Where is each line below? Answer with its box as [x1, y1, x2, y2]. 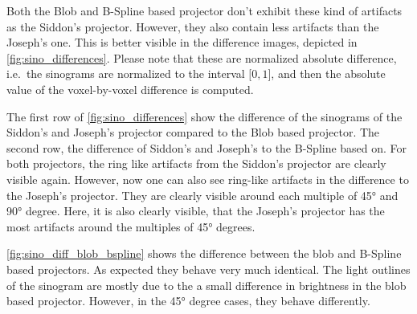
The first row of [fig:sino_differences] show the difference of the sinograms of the [6, 108, 403, 124]
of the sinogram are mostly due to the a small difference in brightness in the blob [6, 276, 407, 293]
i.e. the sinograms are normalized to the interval [6, 65, 245, 82]
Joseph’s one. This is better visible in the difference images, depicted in [6, 34, 358, 51]
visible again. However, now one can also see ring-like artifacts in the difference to [6, 170, 409, 187]
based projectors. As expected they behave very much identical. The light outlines [6, 260, 411, 277]
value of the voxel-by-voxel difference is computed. [6, 80, 254, 97]
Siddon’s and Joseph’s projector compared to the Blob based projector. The [6, 124, 380, 141]
